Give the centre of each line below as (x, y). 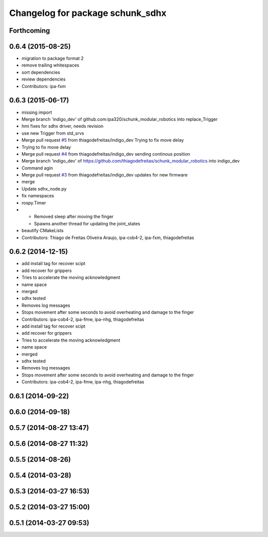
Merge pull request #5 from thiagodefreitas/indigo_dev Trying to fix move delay (103, 140)
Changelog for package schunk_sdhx (88, 13)
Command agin (37, 168)
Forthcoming (30, 31)
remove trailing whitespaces (50, 65)
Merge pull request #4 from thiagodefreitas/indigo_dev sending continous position (106, 154)
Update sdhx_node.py (44, 188)
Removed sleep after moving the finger (74, 217)
